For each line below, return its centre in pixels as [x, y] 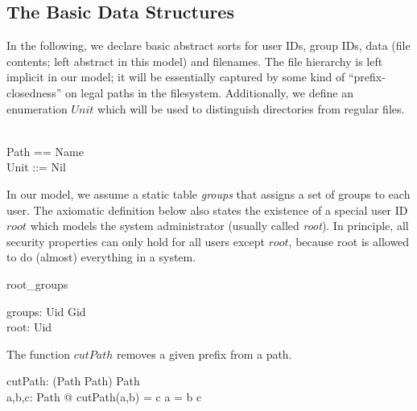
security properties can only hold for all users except [136, 241]
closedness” [34, 92]
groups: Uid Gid [46, 311]
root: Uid [29, 327]
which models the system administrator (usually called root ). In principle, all [219, 226]
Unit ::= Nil [36, 167]
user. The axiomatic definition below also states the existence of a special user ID [207, 210]
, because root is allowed [349, 241]
